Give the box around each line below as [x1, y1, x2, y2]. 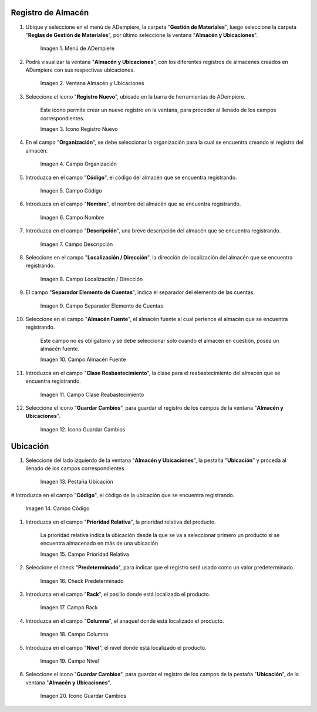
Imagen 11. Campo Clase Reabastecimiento [40, 391, 144, 398]
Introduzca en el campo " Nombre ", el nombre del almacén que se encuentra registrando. [25, 200, 241, 208]
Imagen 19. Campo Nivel [40, 657, 99, 664]
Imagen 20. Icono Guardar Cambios [40, 693, 126, 700]
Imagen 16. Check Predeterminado [40, 577, 124, 584]
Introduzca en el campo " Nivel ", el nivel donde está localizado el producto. [25, 644, 207, 651]
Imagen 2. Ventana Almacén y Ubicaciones [40, 80, 144, 87]
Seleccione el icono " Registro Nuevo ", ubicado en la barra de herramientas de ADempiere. [25, 93, 246, 100]
